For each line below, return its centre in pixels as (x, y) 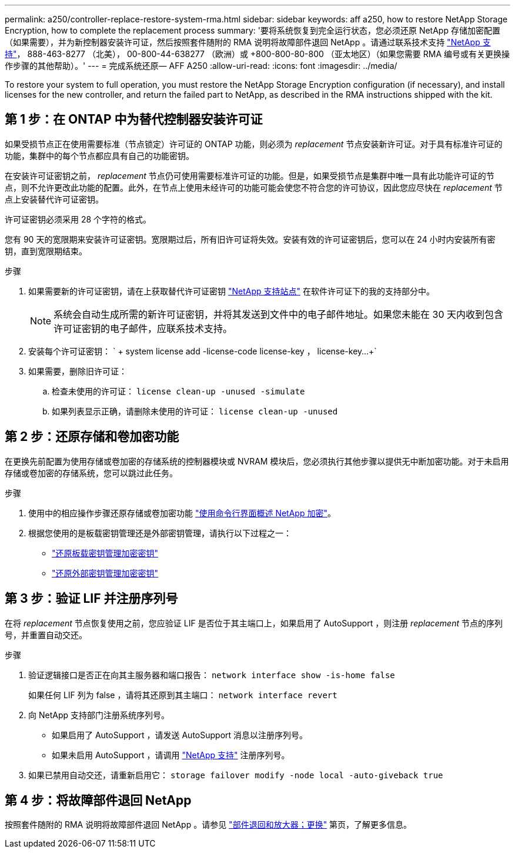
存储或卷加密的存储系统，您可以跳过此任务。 (91, 473)
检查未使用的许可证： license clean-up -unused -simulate (178, 391)
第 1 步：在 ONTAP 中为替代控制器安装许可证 (134, 120)
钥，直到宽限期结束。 (46, 251)
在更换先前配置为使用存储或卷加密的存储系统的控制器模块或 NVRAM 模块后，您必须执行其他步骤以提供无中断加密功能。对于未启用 (257, 461)
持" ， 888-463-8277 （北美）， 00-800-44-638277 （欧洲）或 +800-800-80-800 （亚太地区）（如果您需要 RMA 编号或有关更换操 (257, 54)
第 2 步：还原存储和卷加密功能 (92, 437)
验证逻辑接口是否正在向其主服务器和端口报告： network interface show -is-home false (212, 675)
